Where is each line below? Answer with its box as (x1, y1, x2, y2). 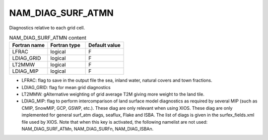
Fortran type (50, 42, 80, 49)
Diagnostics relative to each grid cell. (9, 25, 85, 31)
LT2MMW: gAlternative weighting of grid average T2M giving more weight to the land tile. (21, 92, 204, 97)
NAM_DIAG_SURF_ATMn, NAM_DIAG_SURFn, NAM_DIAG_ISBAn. (21, 126, 154, 132)
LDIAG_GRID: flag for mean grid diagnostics (21, 84, 111, 90)
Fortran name (12, 42, 45, 49)
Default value (88, 42, 121, 49)
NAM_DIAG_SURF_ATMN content (9, 35, 86, 42)
